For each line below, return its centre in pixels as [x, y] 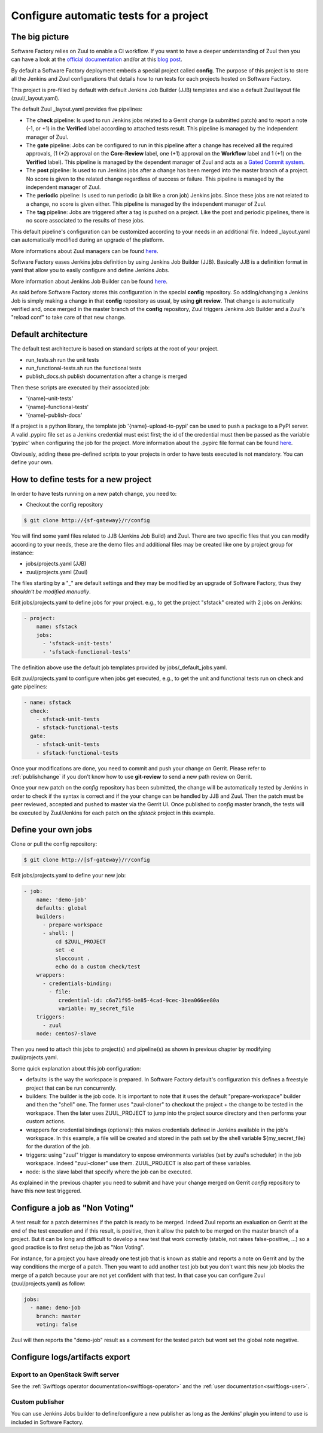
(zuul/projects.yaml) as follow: [48, 1283]
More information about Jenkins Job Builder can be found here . [89, 281]
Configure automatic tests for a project [110, 16]
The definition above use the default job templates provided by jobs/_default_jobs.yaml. [119, 667]
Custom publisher [38, 1402]
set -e [65, 950]
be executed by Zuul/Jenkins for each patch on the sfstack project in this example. [113, 813]
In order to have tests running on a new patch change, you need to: [94, 493]
